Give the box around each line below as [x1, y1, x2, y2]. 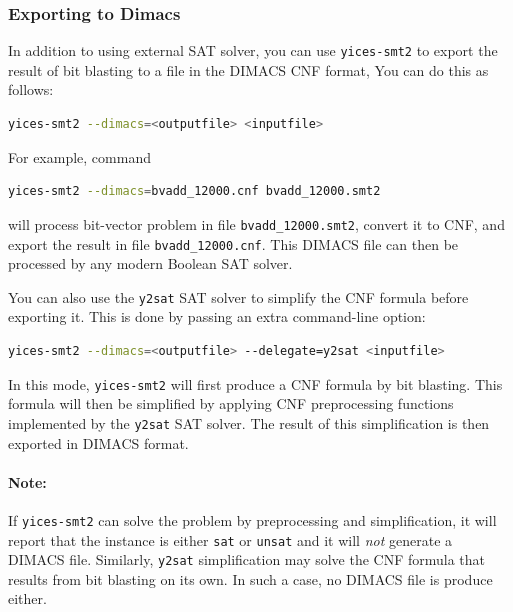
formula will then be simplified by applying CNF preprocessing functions [8, 393, 454, 414]
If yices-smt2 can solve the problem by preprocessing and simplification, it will [8, 509, 497, 530]
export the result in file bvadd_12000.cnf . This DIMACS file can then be [8, 233, 459, 254]
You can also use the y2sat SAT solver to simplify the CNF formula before [8, 286, 469, 307]
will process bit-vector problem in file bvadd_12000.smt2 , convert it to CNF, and [8, 213, 505, 234]
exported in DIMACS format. [8, 432, 189, 453]
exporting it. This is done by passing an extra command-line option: [8, 306, 426, 327]
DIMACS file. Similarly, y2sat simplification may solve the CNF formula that [8, 549, 486, 570]
